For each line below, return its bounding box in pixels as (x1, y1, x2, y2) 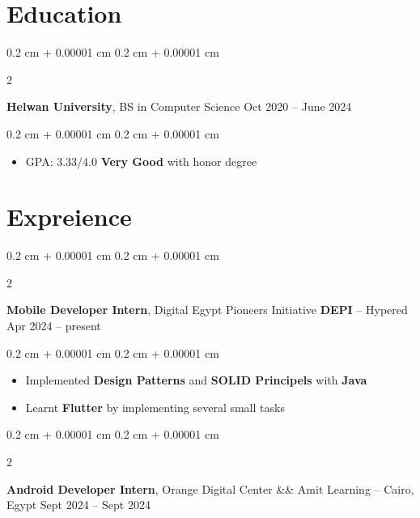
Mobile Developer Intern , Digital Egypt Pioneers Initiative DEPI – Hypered (6, 301, 408, 318)
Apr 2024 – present (6, 317, 101, 333)
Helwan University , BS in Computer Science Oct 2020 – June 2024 (6, 98, 352, 115)
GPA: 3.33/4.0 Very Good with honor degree (25, 152, 257, 169)
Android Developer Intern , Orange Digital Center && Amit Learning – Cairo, (6, 480, 414, 497)
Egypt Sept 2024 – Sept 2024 (6, 496, 151, 513)
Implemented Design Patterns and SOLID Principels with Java (25, 372, 367, 388)
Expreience (6, 200, 132, 233)
